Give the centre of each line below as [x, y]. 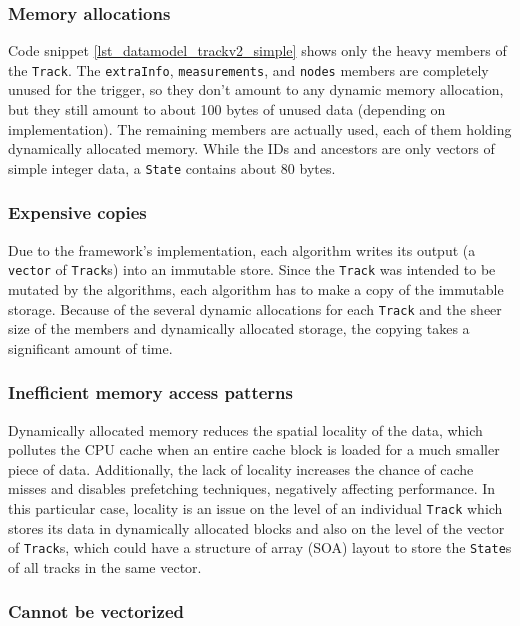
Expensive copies [77, 212]
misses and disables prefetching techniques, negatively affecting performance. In [252, 488]
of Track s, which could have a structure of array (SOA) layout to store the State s [260, 547]
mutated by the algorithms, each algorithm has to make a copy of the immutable [256, 288]
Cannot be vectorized [96, 611]
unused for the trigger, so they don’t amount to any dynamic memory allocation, [256, 89]
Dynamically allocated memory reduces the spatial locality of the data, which [245, 429]
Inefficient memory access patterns [150, 392]
